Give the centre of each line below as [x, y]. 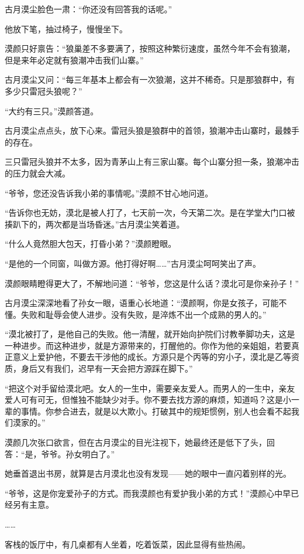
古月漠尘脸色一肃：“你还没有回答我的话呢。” [89, 9]
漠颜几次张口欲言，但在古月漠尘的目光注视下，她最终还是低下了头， [136, 442]
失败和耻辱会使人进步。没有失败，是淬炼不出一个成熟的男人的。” [144, 314]
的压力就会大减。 [37, 173]
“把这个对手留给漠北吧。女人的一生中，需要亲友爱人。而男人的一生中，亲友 [150, 388]
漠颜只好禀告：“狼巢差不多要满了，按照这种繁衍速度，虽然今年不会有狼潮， [150, 48]
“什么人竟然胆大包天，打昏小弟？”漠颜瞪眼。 [91, 244]
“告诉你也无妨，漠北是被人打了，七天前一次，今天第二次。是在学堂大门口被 [150, 213]
